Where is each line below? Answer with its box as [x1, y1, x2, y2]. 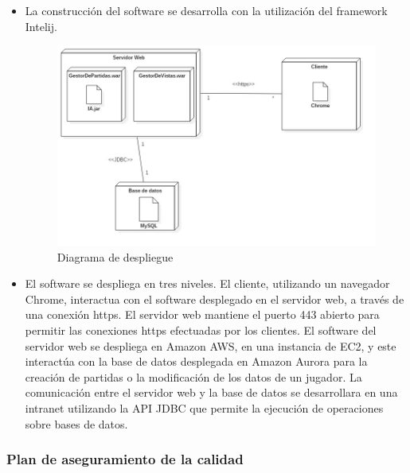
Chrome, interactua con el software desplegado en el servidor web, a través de [25, 290, 404, 307]
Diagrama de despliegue [57, 248, 174, 265]
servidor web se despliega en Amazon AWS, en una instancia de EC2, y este [25, 337, 396, 354]
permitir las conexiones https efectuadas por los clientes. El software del [25, 322, 377, 339]
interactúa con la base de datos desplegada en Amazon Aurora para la [25, 353, 368, 370]
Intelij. [25, 17, 57, 34]
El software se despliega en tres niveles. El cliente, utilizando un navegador [25, 275, 390, 292]
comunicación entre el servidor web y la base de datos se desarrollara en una [25, 384, 398, 401]
